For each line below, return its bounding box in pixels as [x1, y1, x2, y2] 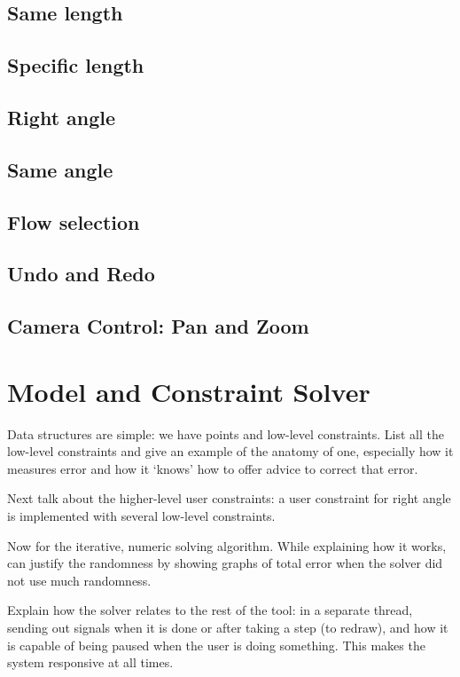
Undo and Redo [7, 260, 155, 287]
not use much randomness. [7, 571, 152, 589]
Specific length [7, 51, 144, 79]
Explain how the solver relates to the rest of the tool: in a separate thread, [7, 601, 413, 619]
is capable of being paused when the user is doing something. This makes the [7, 635, 425, 654]
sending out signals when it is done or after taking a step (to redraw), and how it [7, 618, 448, 636]
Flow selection [7, 208, 140, 235]
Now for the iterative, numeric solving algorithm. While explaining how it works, [7, 536, 447, 555]
